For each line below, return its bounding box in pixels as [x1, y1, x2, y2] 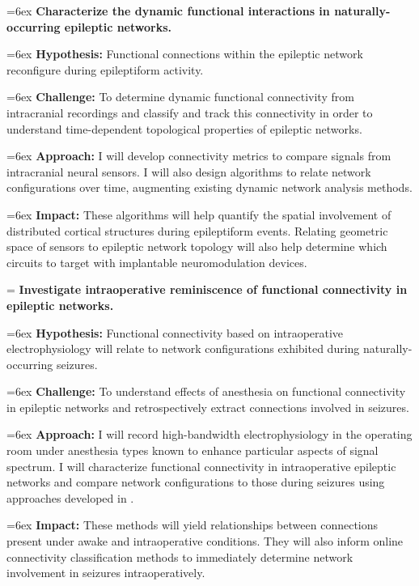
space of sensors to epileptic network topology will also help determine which [6, 238, 387, 255]
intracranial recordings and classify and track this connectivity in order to [6, 104, 373, 121]
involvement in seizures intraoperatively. [6, 564, 205, 581]
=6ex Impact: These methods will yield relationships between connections [6, 516, 379, 533]
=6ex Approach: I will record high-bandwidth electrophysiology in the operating [6, 426, 413, 443]
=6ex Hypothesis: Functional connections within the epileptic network [6, 45, 363, 62]
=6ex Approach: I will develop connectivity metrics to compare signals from [6, 147, 391, 164]
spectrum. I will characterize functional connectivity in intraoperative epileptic [6, 457, 396, 474]
